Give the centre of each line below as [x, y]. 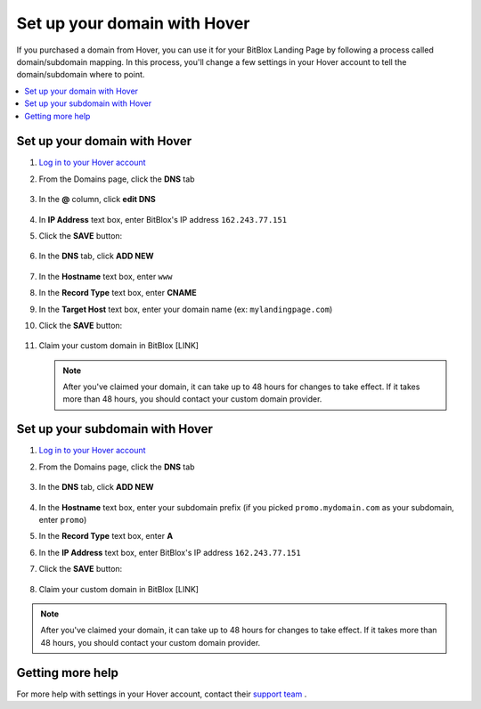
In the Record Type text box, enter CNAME [118, 293]
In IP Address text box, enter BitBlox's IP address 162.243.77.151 [163, 219]
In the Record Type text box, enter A [106, 536]
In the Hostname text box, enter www [106, 276]
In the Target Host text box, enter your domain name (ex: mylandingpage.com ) [186, 309]
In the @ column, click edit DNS [97, 200]
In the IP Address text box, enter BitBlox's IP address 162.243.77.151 [170, 552]
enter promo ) [63, 519]
